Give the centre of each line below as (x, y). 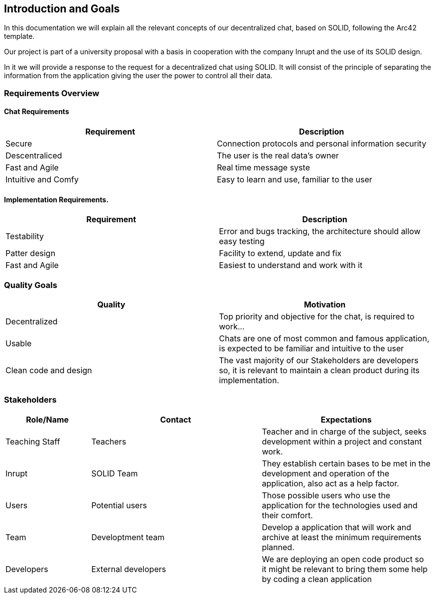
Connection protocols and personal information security (322, 144)
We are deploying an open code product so (343, 559)
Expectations (346, 419)
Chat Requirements (37, 112)
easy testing (242, 241)
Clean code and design (49, 370)
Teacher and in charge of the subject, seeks (344, 431)
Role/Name (48, 419)
